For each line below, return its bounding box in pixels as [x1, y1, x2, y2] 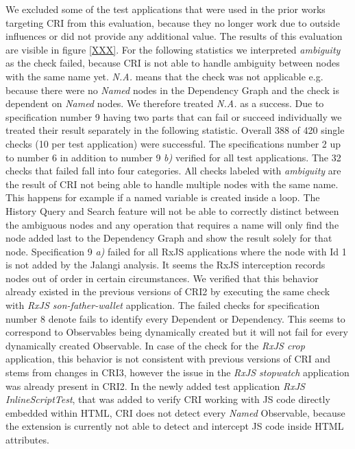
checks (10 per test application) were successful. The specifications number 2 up [5, 136, 341, 150]
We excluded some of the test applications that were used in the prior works [5, 2, 326, 16]
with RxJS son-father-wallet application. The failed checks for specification [5, 298, 320, 312]
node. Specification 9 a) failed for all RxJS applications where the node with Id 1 [5, 244, 347, 258]
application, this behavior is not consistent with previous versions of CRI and [5, 352, 331, 366]
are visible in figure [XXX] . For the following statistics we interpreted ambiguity [5, 42, 341, 56]
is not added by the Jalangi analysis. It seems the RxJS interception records [5, 257, 326, 272]
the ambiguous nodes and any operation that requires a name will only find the [5, 217, 339, 231]
